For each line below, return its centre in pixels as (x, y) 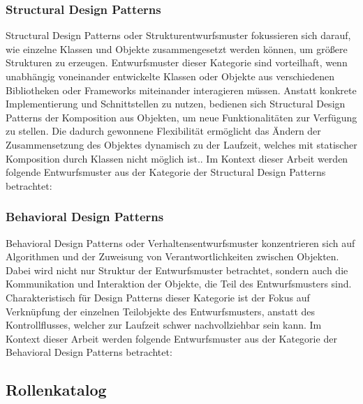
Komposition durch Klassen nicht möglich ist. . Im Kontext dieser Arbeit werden (177, 158)
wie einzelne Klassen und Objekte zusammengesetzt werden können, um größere (177, 48)
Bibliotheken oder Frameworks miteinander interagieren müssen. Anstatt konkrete (181, 90)
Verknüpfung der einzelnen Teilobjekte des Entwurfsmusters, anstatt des (161, 311)
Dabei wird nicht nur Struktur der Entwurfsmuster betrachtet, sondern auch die (177, 270)
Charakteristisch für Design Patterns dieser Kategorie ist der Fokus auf (158, 297)
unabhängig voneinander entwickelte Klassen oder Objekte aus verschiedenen (170, 76)
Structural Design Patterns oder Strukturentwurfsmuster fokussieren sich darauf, (178, 35)
